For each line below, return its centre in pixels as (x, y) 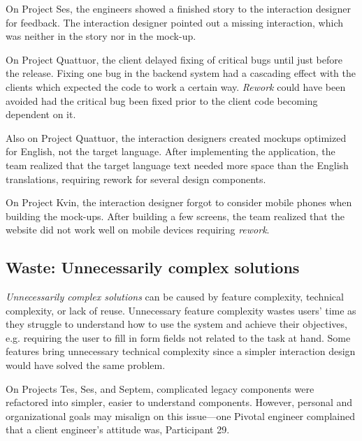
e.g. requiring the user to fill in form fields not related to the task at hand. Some (178, 337)
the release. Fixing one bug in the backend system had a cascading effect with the (181, 73)
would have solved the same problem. (86, 365)
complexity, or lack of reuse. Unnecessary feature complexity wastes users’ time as (181, 310)
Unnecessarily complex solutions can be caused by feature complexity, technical (175, 297)
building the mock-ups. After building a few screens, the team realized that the (175, 216)
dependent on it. (41, 114)
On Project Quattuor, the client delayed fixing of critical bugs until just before (174, 59)
